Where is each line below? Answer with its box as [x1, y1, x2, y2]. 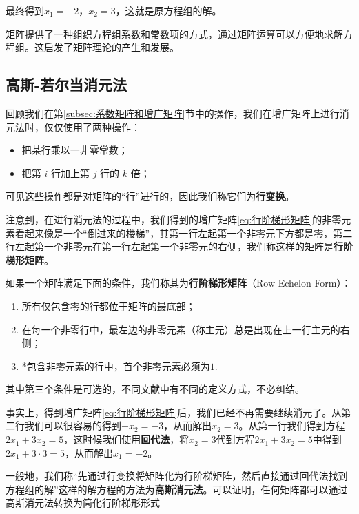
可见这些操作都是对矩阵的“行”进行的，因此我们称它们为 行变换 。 [6, 189, 295, 203]
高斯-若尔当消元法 [6, 74, 127, 95]
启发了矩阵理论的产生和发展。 [43, 40, 179, 54]
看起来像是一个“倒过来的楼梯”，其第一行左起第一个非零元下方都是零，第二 [14, 225, 353, 240]
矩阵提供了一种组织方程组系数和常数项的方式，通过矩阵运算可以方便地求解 [6, 26, 343, 41]
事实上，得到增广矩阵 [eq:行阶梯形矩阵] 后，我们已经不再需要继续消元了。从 [6, 404, 342, 419]
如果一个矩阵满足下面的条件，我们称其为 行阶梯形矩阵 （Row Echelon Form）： [6, 276, 351, 290]
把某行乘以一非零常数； [21, 143, 128, 157]
